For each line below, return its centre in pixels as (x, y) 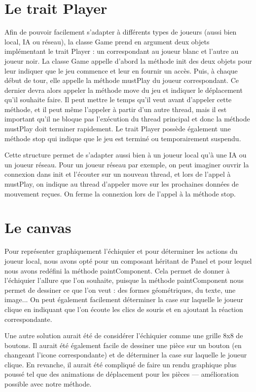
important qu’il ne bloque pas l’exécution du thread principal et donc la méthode (127, 119)
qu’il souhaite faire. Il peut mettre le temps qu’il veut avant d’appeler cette (118, 99)
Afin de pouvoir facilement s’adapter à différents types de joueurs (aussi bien (121, 32)
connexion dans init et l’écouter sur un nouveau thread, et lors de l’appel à (118, 174)
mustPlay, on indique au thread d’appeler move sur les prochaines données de (122, 184)
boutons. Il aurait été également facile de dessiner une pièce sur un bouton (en (123, 345)
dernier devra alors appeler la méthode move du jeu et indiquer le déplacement (124, 90)
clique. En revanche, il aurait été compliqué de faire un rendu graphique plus (121, 364)
